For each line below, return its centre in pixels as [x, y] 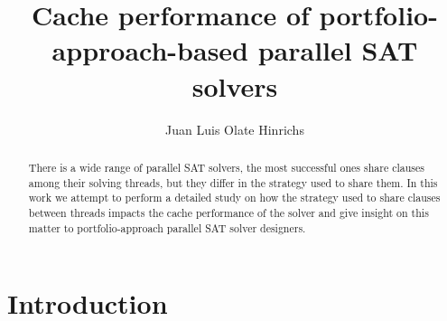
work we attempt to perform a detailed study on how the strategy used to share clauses [234, 198]
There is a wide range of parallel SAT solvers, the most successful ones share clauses [226, 167]
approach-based [150, 50]
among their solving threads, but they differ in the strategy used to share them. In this [233, 182]
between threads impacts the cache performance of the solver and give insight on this [228, 212]
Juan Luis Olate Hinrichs [235, 129]
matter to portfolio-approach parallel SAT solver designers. [167, 227]
